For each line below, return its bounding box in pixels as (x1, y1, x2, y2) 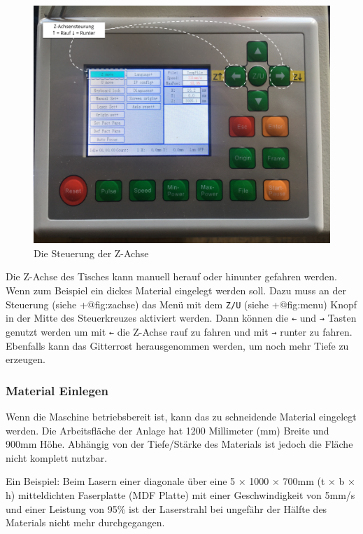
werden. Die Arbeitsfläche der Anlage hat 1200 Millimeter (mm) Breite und (6, 423, 329, 437)
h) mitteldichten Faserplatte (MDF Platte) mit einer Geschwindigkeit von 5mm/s (6, 487, 355, 502)
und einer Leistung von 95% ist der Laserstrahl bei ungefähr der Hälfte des (6, 501, 327, 516)
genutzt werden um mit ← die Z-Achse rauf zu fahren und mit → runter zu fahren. (6, 324, 353, 338)
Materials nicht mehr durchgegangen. (6, 515, 165, 530)
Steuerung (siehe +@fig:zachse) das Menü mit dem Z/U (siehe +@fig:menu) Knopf (6, 296, 357, 311)
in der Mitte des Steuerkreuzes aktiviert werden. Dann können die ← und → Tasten (6, 310, 357, 325)
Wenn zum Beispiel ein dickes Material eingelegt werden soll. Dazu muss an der (6, 282, 346, 297)
